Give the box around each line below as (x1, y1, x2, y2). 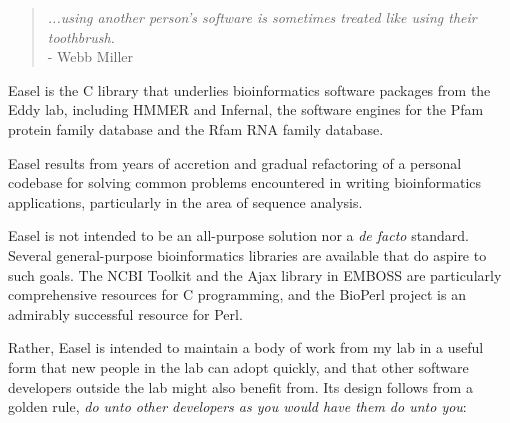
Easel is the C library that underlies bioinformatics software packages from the (8, 79, 491, 100)
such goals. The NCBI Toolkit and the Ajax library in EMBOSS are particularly (8, 264, 502, 285)
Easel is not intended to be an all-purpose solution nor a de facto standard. (8, 225, 469, 246)
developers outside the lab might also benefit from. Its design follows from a (8, 376, 473, 397)
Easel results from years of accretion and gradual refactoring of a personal (8, 152, 462, 173)
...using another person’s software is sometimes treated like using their (47, 7, 477, 27)
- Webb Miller (47, 46, 134, 67)
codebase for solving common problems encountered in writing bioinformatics (8, 172, 482, 193)
